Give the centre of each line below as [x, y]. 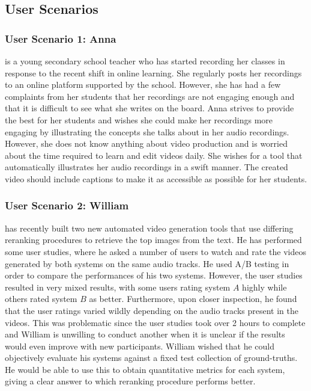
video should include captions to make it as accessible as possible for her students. [156, 178]
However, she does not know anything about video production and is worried [146, 143]
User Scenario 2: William [67, 205]
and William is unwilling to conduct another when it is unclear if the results [145, 334]
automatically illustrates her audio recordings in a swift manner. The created [146, 167]
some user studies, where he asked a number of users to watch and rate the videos [156, 251]
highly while [264, 287]
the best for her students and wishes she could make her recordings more [139, 119]
